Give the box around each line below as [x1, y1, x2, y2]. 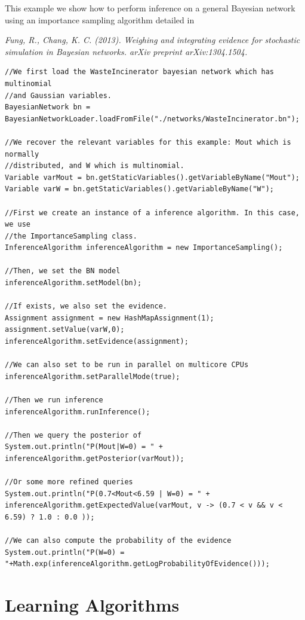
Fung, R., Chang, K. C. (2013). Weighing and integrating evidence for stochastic [5, 33, 300, 46]
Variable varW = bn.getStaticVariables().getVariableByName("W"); [5, 185, 275, 194]
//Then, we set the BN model [5, 267, 121, 276]
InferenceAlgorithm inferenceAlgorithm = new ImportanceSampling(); [5, 243, 283, 252]
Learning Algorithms [5, 592, 180, 617]
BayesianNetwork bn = [5, 103, 91, 112]
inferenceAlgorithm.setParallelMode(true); [5, 372, 180, 381]
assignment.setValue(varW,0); [5, 325, 125, 334]
